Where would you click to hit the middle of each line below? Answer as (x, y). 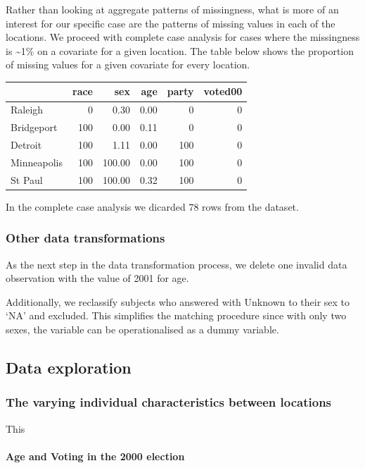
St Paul (27, 179)
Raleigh (27, 110)
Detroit (26, 144)
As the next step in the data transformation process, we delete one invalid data (177, 264)
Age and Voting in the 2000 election (95, 456)
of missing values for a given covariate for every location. (128, 64)
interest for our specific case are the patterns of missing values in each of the (171, 23)
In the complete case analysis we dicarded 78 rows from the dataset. (152, 206)
